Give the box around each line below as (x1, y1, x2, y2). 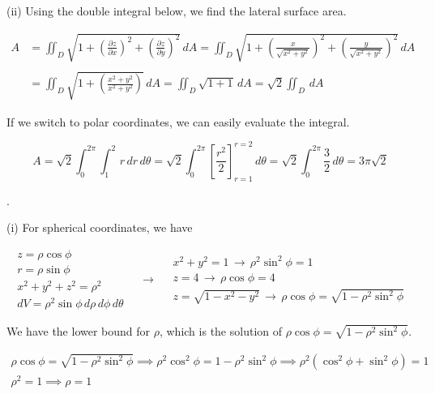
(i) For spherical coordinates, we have (6, 219, 193, 236)
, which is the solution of (159, 323, 282, 340)
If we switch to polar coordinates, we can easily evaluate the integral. (6, 113, 350, 130)
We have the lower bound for (6, 323, 151, 340)
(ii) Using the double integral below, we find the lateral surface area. (6, 2, 347, 19)
